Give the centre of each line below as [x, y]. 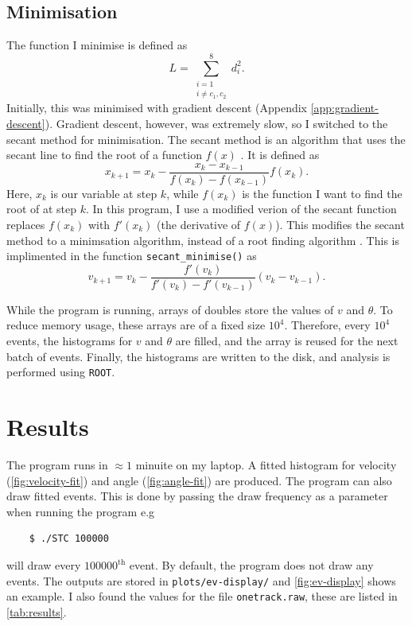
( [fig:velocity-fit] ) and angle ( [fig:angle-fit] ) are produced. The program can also [199, 480]
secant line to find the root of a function [104, 155]
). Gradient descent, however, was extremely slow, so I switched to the [216, 123]
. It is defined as [280, 155]
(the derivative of [199, 224]
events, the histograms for [70, 341]
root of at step [42, 209]
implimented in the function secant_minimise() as [132, 256]
